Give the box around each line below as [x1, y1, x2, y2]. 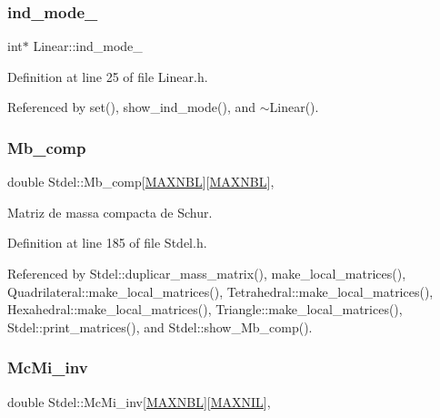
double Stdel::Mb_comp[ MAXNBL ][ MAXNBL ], [7, 172, 275, 191]
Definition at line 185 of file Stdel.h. [7, 233, 207, 252]
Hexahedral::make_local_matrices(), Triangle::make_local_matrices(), [7, 300, 403, 319]
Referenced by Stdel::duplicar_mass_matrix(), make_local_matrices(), [7, 264, 406, 282]
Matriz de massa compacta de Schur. [7, 202, 213, 221]
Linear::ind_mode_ [33, 36, 143, 56]
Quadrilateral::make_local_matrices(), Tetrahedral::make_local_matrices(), [7, 281, 434, 301]
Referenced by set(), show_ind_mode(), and [7, 97, 255, 117]
